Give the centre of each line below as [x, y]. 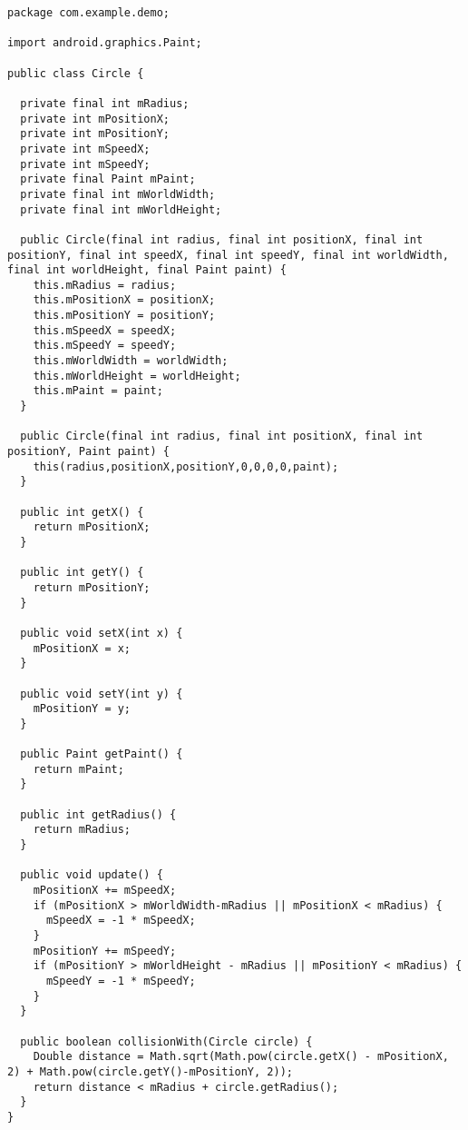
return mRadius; [82, 830]
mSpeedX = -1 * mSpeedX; [121, 921]
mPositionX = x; [82, 648]
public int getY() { [82, 573]
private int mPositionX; [95, 119]
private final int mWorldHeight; [121, 209]
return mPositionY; [92, 587]
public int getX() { [82, 512]
